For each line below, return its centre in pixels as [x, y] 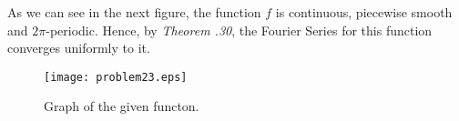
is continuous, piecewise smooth [364, 12]
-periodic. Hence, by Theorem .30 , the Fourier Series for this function [239, 30]
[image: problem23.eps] [116, 77]
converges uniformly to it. [79, 48]
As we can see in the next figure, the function [134, 12]
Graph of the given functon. [122, 106]
